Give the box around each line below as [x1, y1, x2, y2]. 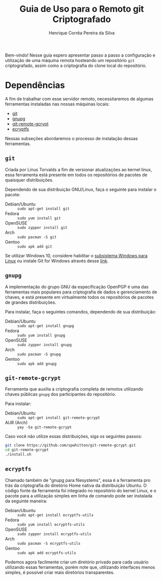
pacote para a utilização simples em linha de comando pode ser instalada [5, 493, 152, 498]
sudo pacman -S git [17, 234, 57, 240]
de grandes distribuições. [5, 299, 56, 305]
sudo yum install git [17, 216, 61, 221]
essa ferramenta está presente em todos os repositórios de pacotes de [5, 172, 147, 178]
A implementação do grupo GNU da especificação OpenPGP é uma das [5, 284, 149, 290]
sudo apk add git [17, 244, 53, 249]
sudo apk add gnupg [17, 361, 57, 366]
